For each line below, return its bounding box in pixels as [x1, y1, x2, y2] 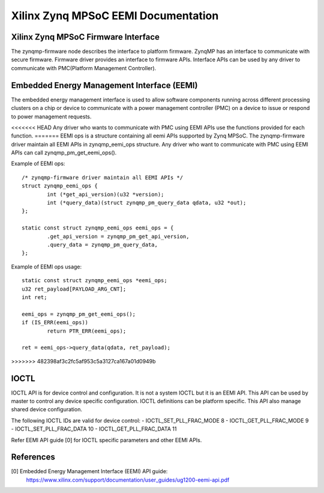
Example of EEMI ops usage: [11, 263, 82, 270]
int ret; [22, 294, 47, 300]
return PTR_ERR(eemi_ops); [47, 327, 127, 334]
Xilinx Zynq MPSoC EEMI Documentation [11, 9, 219, 22]
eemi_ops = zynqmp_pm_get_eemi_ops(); [22, 310, 136, 318]
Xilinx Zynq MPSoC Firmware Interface [11, 32, 160, 42]
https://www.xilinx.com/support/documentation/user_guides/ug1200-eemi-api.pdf [26, 476, 230, 483]
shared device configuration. [11, 406, 82, 413]
